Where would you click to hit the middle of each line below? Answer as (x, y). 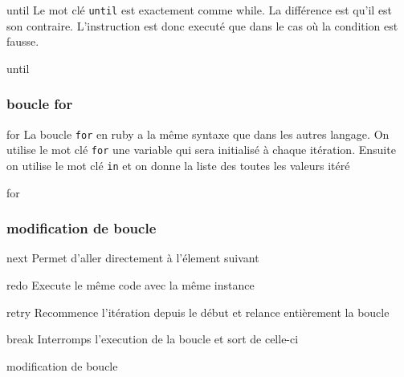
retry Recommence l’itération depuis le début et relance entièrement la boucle (198, 312)
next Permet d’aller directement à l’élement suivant (133, 258)
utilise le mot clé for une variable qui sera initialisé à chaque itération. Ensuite (201, 150)
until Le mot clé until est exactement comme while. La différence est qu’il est (200, 10)
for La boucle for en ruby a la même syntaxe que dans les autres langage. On (198, 134)
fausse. (23, 41)
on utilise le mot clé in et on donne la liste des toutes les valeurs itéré (178, 165)
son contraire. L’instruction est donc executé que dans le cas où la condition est (202, 25)
